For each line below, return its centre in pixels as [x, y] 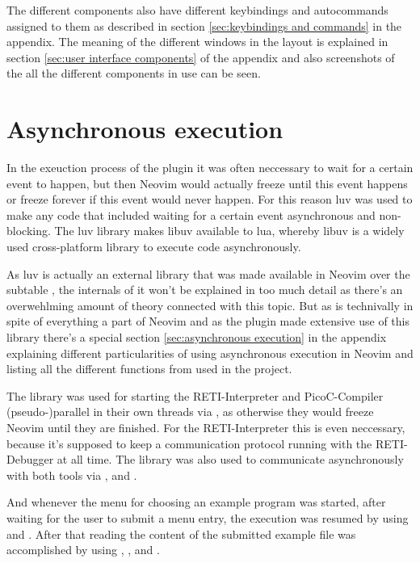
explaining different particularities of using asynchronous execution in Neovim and [210, 353]
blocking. [29, 231]
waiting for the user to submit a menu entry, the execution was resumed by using [208, 517]
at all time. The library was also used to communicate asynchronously [230, 459]
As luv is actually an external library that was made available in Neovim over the [208, 273]
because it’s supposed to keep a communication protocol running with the [189, 443]
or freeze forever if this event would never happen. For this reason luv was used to [210, 199]
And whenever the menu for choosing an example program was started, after [196, 502]
